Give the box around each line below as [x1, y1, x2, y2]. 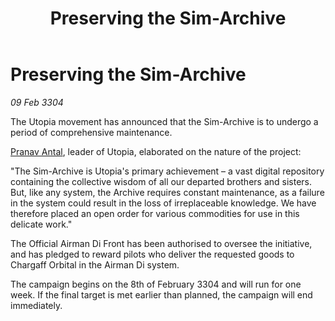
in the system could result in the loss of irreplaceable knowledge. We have [10, 197, 317, 209]
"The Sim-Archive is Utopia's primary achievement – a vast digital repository [10, 165, 325, 177]
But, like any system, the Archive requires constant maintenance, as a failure [10, 186, 325, 198]
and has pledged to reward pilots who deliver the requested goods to [10, 248, 295, 260]
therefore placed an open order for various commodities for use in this [10, 207, 300, 219]
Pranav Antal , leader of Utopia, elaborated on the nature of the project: [10, 145, 302, 157]
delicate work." [10, 218, 73, 230]
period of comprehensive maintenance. [10, 126, 173, 138]
